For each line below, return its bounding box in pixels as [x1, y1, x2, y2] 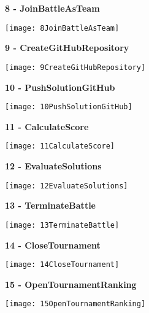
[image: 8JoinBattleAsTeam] [5, 23, 120, 33]
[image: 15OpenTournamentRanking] [5, 299, 146, 309]
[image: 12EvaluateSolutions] [5, 181, 128, 190]
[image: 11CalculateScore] [5, 142, 115, 151]
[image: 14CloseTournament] [5, 260, 120, 269]
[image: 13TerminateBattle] [5, 220, 120, 230]
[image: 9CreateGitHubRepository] [5, 63, 146, 72]
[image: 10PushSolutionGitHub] [5, 102, 132, 112]
